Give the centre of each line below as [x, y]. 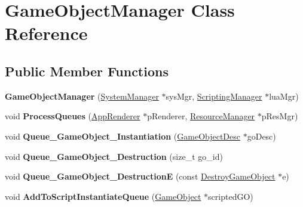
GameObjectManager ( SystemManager [82, 96]
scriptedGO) [231, 196]
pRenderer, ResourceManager [201, 116]
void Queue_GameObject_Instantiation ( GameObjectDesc [123, 136]
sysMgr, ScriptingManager [214, 96]
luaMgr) [284, 96]
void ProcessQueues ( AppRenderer [73, 116]
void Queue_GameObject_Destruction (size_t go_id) [114, 156]
